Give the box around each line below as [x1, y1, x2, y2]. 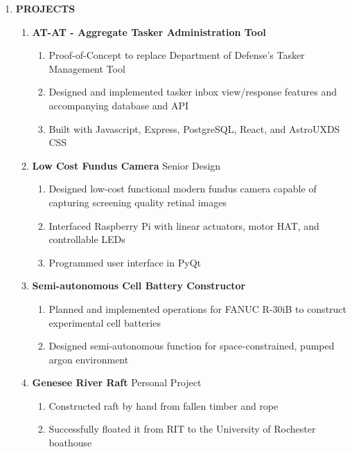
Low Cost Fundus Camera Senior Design [32, 158, 221, 172]
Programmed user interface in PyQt [49, 255, 201, 269]
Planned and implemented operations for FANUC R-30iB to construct [49, 301, 347, 316]
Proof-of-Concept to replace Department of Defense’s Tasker [49, 48, 305, 62]
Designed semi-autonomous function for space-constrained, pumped [49, 338, 335, 353]
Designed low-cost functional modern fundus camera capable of [49, 181, 317, 196]
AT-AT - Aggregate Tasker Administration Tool [32, 24, 266, 39]
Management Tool [49, 61, 125, 75]
